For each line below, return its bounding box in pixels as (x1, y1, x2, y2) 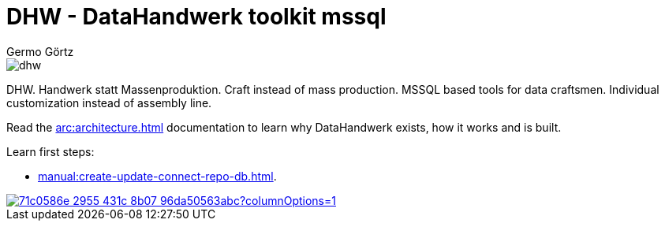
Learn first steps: (6, 144, 95, 158)
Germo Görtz (6, 44, 74, 58)
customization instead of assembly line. (6, 95, 212, 110)
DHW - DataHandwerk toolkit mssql (6, 3, 387, 30)
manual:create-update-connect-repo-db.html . (38, 169, 277, 183)
